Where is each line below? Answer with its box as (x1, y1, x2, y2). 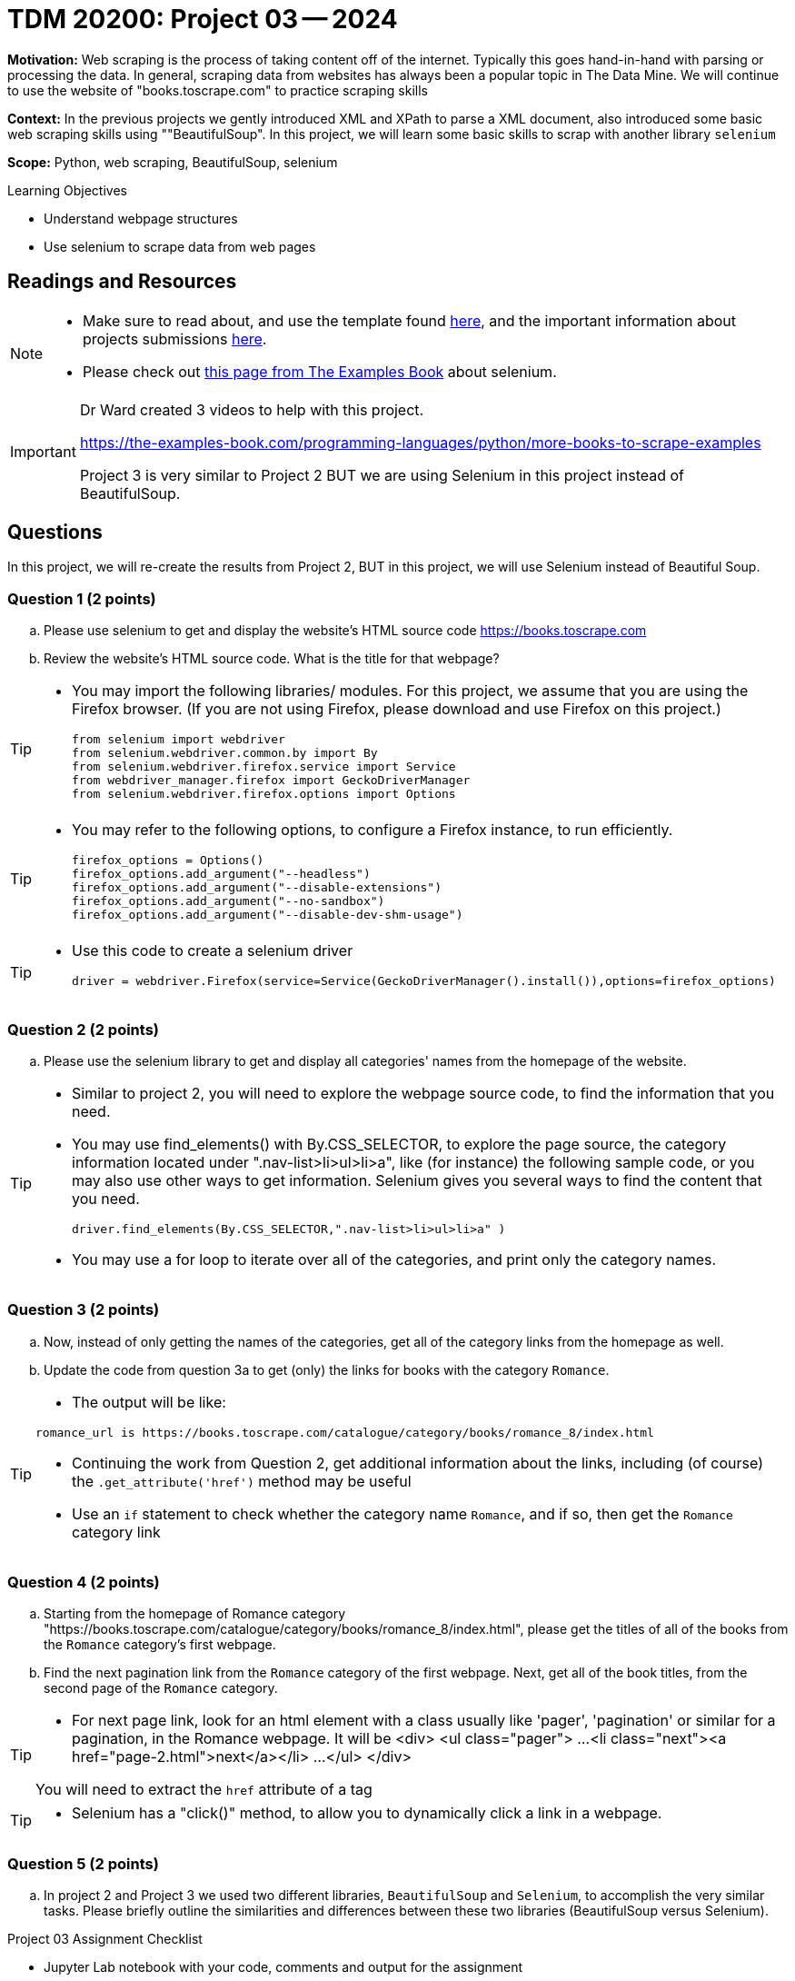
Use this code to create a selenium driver (72, 941, 353, 961)
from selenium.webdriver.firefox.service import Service (72, 760, 456, 774)
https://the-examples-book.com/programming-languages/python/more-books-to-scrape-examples (79, 433, 761, 452)
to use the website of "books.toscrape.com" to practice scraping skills (7, 82, 428, 98)
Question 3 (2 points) (7, 1300, 160, 1319)
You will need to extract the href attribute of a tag (35, 1780, 373, 1799)
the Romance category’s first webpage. (44, 1637, 276, 1653)
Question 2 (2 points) (7, 1020, 160, 1039)
